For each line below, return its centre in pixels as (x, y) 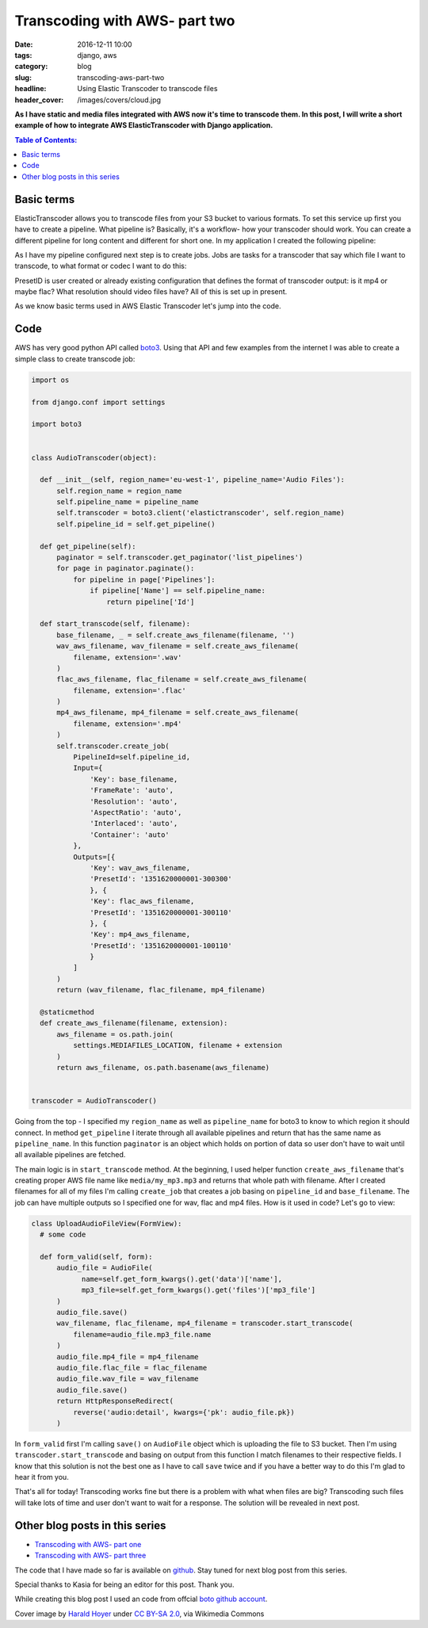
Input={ (88, 768)
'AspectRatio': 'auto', (136, 812)
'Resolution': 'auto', (134, 801)
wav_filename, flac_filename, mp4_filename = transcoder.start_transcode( (205, 1323)
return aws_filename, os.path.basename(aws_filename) (163, 1067)
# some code (63, 1235)
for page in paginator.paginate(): (126, 568)
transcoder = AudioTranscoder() (94, 1101)
